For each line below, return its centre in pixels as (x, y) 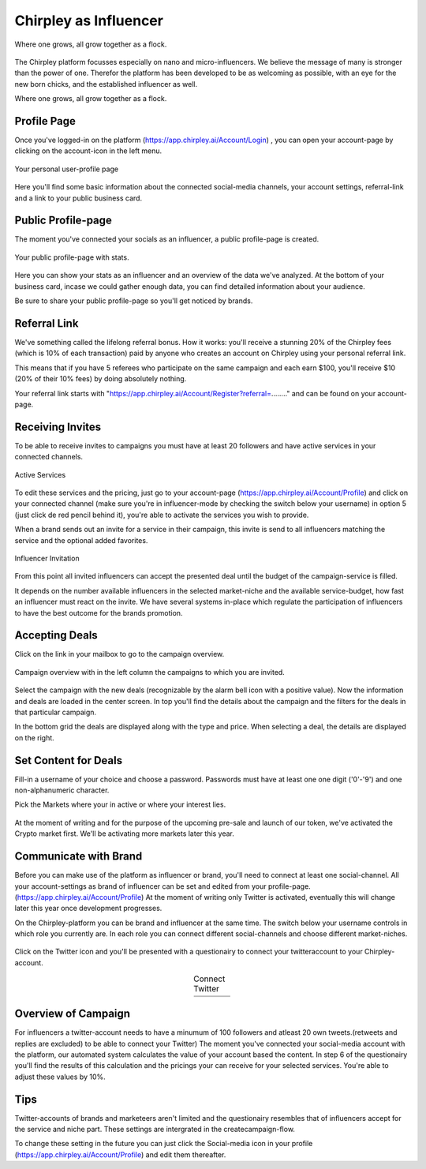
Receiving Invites (58, 427)
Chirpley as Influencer (89, 21)
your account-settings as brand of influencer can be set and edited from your (140, 886)
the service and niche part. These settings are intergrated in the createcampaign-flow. (155, 1129)
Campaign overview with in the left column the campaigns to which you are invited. (150, 672)
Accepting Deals (56, 635)
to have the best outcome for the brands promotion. (99, 613)
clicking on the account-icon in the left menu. (88, 151)
